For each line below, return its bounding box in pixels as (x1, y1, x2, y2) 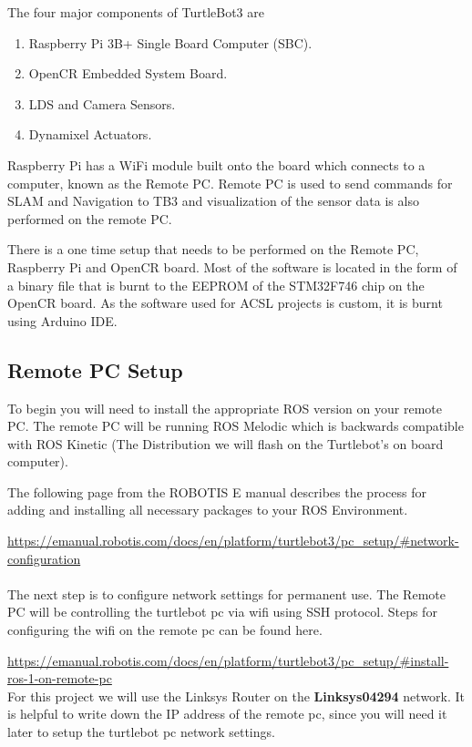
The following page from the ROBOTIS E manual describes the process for (7, 482, 426, 501)
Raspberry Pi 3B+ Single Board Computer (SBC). (28, 33, 313, 52)
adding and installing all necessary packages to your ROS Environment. (7, 500, 408, 519)
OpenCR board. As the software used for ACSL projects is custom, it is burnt (7, 293, 443, 312)
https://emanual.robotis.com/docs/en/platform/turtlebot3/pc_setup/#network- (7, 531, 459, 550)
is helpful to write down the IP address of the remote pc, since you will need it (7, 704, 447, 723)
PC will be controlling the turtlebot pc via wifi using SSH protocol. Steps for (7, 602, 437, 621)
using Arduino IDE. (7, 311, 118, 330)
